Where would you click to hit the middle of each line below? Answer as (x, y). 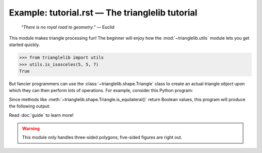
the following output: (30, 106)
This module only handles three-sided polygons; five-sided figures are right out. (102, 138)
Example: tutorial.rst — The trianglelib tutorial (103, 13)
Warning (31, 129)
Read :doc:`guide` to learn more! (41, 115)
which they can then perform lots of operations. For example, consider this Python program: (101, 91)
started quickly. (25, 45)
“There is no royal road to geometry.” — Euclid (68, 27)
